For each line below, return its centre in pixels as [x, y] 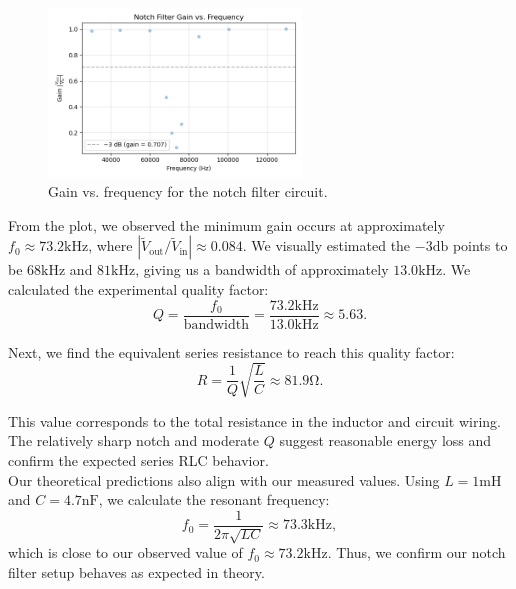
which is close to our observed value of [125, 552]
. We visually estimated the [326, 245]
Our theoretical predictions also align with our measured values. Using [224, 479]
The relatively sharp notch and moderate [134, 440]
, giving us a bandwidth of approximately [262, 269]
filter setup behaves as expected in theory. [136, 571]
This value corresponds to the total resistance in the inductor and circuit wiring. [254, 420]
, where [110, 245]
